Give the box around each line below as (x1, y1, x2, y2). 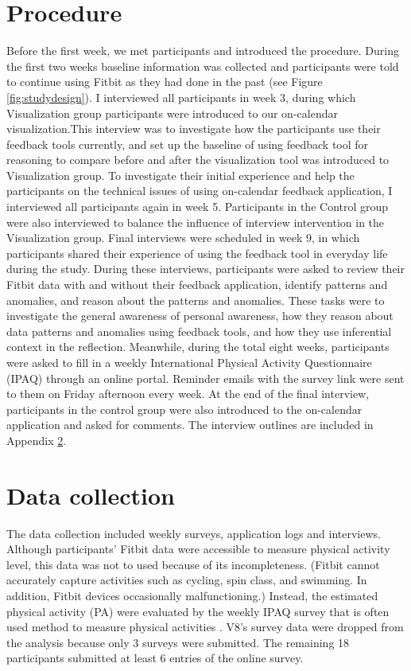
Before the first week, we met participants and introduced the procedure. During (6, 42, 399, 59)
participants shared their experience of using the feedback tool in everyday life (6, 244, 388, 261)
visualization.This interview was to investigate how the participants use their (6, 120, 381, 137)
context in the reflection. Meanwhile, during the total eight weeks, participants (6, 338, 390, 355)
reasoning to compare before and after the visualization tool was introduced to (6, 151, 390, 168)
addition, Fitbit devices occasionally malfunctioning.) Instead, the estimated (6, 587, 378, 604)
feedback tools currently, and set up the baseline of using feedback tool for (6, 135, 369, 152)
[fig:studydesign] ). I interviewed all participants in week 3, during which (6, 88, 356, 105)
